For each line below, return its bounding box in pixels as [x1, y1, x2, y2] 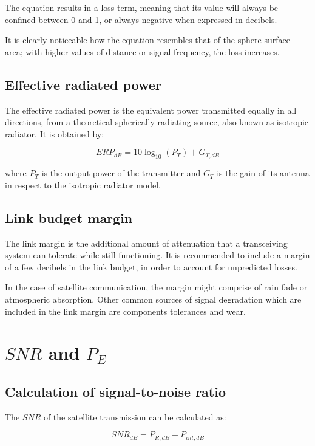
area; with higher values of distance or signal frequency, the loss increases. [5, 45, 280, 58]
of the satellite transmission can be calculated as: [43, 410, 226, 423]
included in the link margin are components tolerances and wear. [5, 304, 246, 317]
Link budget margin [5, 208, 133, 227]
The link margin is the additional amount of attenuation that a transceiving [5, 236, 288, 249]
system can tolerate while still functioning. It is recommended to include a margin [5, 249, 310, 261]
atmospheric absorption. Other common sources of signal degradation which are [5, 292, 302, 305]
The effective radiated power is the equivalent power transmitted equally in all [5, 103, 297, 116]
